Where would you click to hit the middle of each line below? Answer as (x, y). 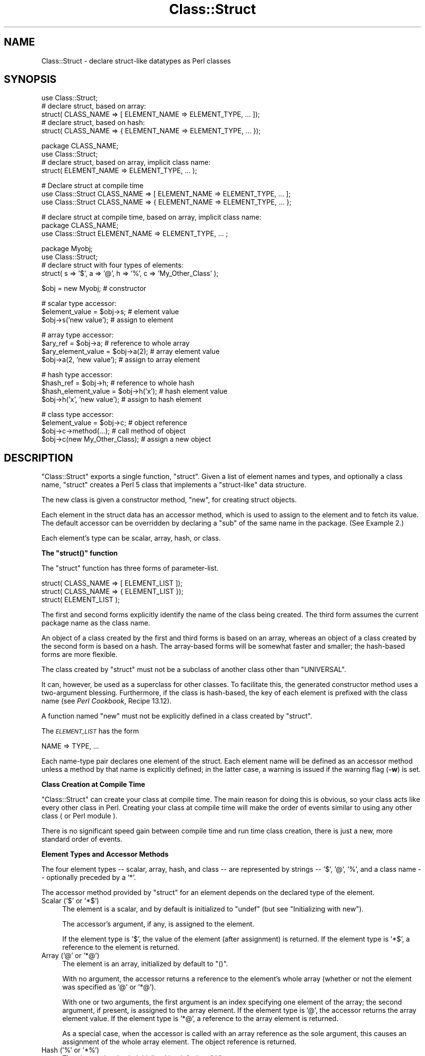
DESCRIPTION (39, 458)
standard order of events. (82, 839)
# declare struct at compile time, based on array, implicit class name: (151, 217)
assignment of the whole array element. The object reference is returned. (180, 1042)
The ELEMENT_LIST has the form (90, 731)
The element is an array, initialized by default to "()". (145, 964)
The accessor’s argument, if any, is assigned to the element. (158, 924)
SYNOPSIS (30, 80)
